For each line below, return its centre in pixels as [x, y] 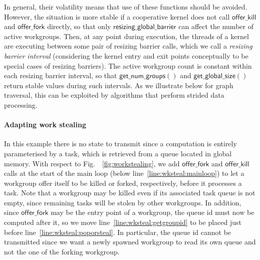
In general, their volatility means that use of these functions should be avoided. [126, 7]
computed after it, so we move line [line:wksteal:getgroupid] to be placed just [123, 222]
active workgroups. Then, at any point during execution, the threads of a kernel [126, 36]
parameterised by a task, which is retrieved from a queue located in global [118, 153]
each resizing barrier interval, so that [61, 75]
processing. [21, 104]
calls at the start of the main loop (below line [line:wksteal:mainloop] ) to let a [124, 173]
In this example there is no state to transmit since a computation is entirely [120, 144]
